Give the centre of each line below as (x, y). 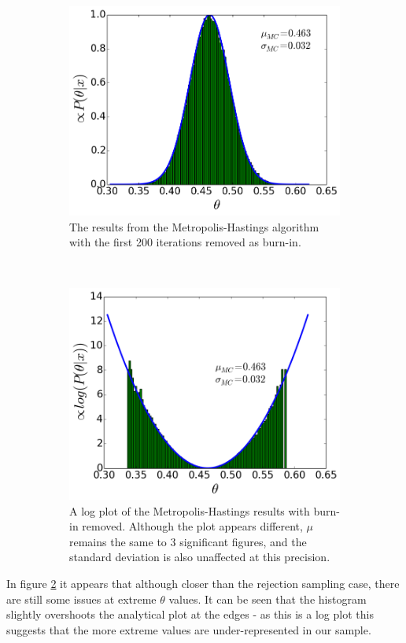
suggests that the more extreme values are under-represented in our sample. (189, 629)
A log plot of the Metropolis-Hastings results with (190, 510)
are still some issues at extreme (81, 599)
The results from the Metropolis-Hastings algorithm (194, 226)
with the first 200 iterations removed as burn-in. (185, 242)
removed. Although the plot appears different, (192, 526)
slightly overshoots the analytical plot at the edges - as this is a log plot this (190, 614)
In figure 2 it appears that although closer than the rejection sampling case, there (203, 583)
